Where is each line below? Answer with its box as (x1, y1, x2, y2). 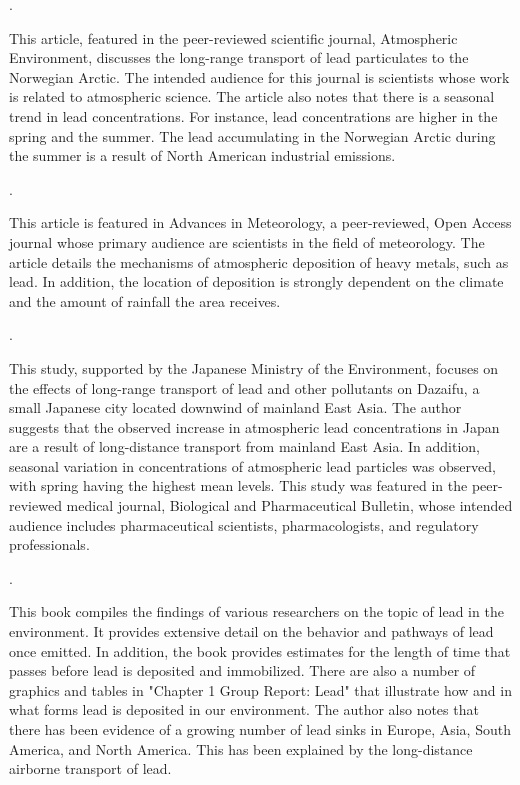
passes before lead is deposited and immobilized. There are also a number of (9, 660, 476, 681)
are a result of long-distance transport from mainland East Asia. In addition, (9, 436, 480, 457)
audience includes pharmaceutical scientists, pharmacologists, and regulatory (9, 514, 479, 535)
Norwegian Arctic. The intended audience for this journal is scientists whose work (9, 66, 510, 87)
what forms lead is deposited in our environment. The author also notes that (9, 699, 479, 720)
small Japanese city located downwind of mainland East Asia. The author (9, 397, 462, 418)
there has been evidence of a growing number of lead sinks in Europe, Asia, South (9, 719, 511, 739)
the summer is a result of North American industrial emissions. (9, 145, 396, 166)
